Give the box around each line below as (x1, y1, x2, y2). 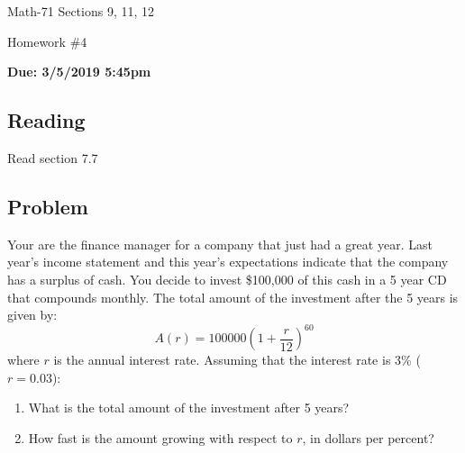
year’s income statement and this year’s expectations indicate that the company (7, 252, 449, 271)
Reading (7, 106, 86, 134)
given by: (7, 305, 58, 324)
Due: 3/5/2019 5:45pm (7, 62, 151, 81)
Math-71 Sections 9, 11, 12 (7, 2, 155, 20)
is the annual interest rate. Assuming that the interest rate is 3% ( (53, 350, 421, 369)
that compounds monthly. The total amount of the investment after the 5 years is (7, 287, 459, 306)
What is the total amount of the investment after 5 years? (28, 398, 350, 417)
